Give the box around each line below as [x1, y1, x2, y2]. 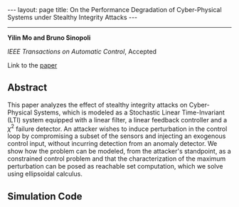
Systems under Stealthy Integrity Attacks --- [7, 13, 138, 21]
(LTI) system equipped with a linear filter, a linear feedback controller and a [7, 115, 228, 124]
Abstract [7, 82, 48, 94]
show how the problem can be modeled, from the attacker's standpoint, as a [7, 147, 231, 156]
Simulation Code [7, 190, 83, 202]
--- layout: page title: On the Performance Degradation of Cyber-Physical [7, 6, 222, 14]
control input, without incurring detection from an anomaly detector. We [7, 139, 218, 148]
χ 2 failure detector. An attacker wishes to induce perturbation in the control [7, 123, 228, 133]
